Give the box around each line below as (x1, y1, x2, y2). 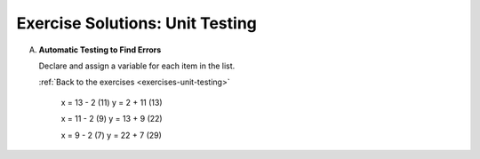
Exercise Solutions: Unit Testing (16, 13, 258, 33)
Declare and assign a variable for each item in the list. (38, 60, 236, 71)
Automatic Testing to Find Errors (38, 44, 162, 55)
